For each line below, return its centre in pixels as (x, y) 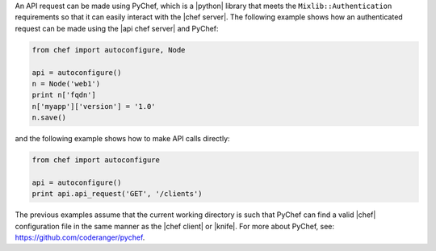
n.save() (49, 118)
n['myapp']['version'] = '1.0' (94, 106)
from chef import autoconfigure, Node (109, 50)
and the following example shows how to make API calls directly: (122, 139)
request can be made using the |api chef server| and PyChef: (117, 28)
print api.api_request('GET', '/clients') (117, 194)
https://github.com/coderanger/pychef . (80, 237)
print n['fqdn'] (64, 95)
